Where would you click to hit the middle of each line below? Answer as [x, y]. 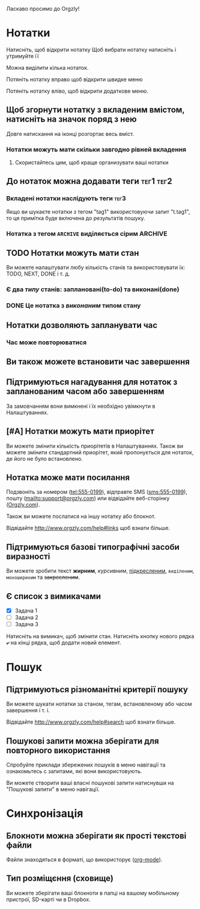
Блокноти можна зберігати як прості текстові [96, 836]
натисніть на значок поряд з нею [71, 119]
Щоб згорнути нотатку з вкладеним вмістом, [95, 110]
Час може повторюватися [47, 342]
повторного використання [58, 750]
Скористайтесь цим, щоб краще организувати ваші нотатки [92, 162]
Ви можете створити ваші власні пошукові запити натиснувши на [90, 783]
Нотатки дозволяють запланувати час [82, 325]
